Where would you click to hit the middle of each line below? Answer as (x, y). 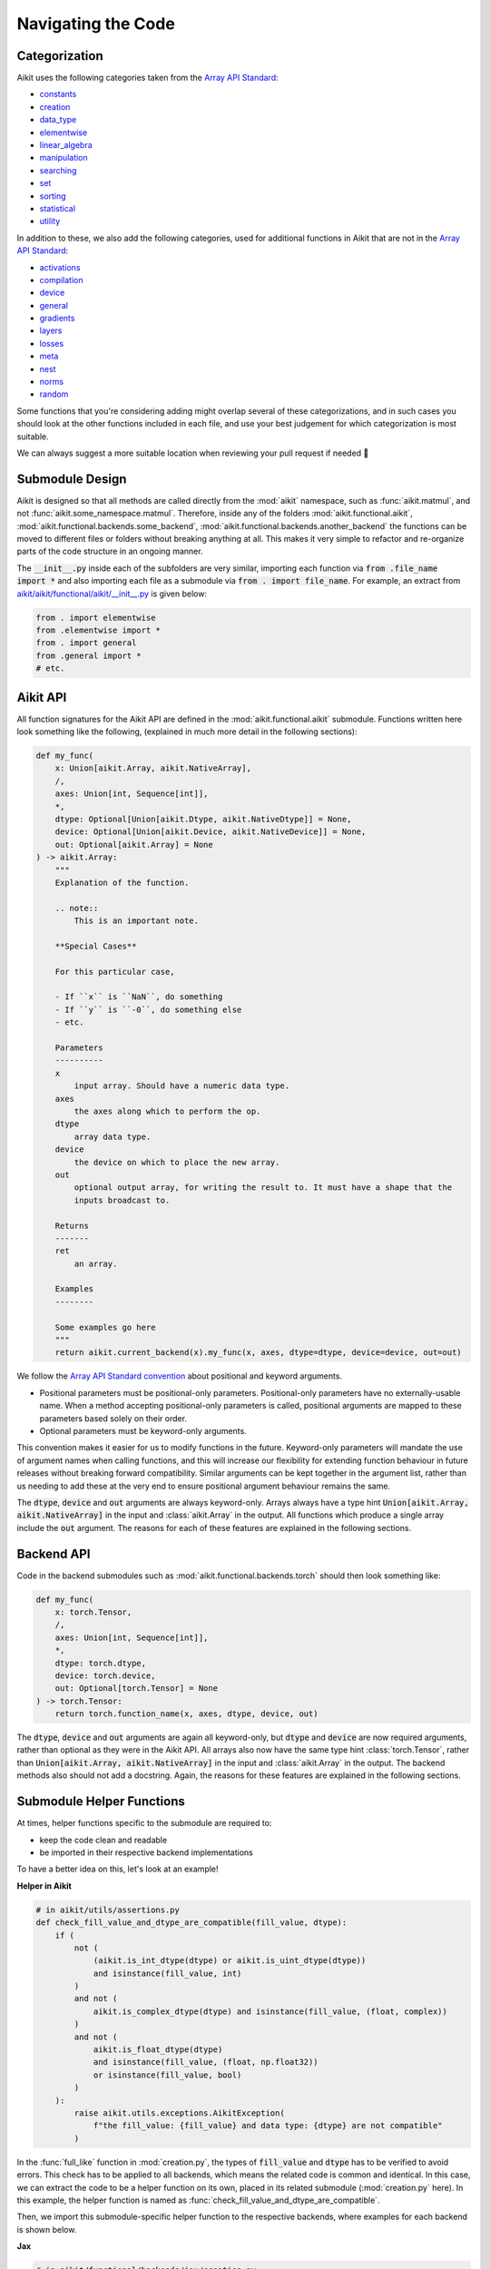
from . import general (86, 643)
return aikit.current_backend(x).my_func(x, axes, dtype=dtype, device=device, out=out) (258, 1353)
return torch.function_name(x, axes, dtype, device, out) (186, 1714)
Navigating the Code (96, 24)
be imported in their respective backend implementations (146, 1852)
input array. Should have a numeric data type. (182, 1086)
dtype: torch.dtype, (101, 1663)
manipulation (64, 158)
